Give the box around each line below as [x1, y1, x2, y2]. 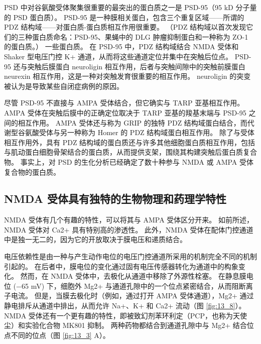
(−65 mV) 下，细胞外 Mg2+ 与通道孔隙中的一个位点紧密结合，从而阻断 [13, 280, 246, 291]
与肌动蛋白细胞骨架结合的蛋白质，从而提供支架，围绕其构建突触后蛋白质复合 [4, 147, 257, 157]
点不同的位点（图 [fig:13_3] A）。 [4, 329, 110, 340]
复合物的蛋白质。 [4, 166, 60, 177]
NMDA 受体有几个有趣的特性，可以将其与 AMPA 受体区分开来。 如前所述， [4, 214, 253, 225]
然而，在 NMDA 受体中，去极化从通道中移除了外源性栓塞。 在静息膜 [20, 271, 246, 281]
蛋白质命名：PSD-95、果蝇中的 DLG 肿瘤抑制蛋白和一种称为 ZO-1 [32, 31, 248, 42]
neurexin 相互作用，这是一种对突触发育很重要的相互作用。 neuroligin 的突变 [4, 71, 251, 81]
